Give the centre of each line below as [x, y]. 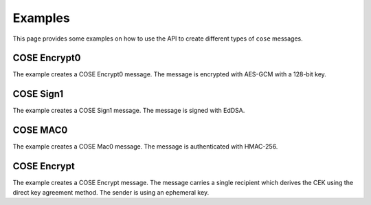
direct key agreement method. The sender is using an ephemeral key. [111, 192]
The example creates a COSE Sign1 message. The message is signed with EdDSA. [129, 111]
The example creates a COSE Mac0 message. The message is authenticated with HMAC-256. [145, 147]
